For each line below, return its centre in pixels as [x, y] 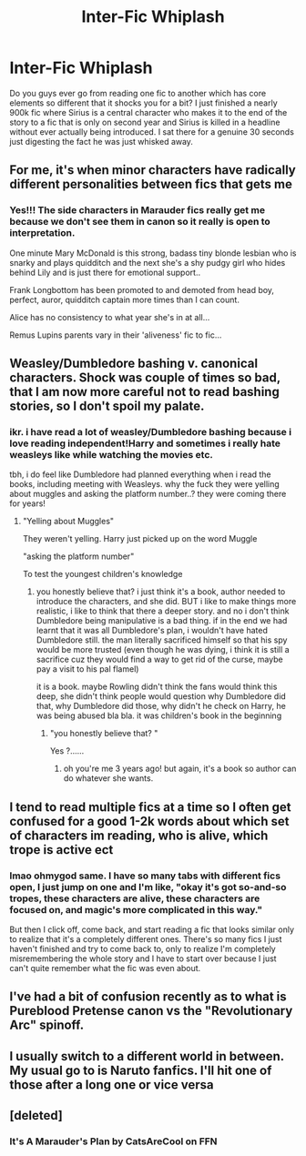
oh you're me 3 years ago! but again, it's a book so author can [180, 769]
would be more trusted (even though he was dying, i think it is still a [163, 650]
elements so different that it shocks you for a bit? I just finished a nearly [143, 103]
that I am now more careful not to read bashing [144, 392]
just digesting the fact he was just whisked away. [102, 141]
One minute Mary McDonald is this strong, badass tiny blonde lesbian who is [153, 253]
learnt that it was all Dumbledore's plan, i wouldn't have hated [152, 631]
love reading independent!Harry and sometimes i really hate [145, 443]
